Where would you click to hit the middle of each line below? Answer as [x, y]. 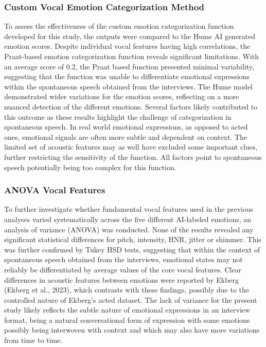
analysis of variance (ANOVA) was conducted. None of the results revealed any [129, 229]
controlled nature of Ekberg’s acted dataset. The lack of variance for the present [131, 299]
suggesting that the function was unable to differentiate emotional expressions [127, 76]
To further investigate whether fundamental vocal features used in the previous [129, 209]
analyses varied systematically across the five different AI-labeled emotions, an [128, 219]
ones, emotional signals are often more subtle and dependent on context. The [126, 136]
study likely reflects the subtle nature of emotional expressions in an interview [127, 310]
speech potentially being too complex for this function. [90, 167]
